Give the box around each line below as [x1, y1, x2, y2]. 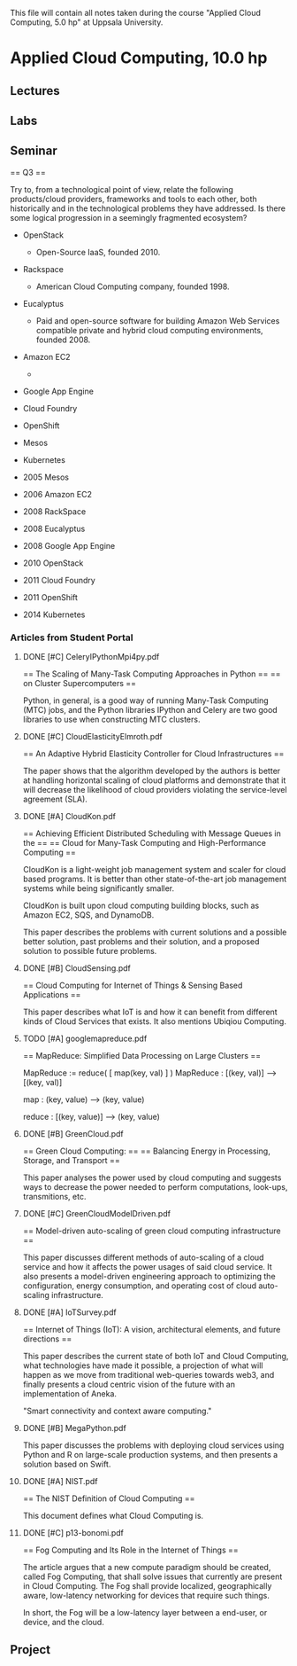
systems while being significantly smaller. [22, 883, 175, 894]
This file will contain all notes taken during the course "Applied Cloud [10, 8, 262, 18]
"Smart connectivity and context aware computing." [22, 1405, 212, 1417]
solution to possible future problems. [22, 946, 157, 957]
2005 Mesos [22, 472, 70, 482]
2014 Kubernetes [22, 609, 86, 620]
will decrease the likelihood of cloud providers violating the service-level [22, 785, 287, 795]
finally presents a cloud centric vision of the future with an [22, 1379, 235, 1390]
